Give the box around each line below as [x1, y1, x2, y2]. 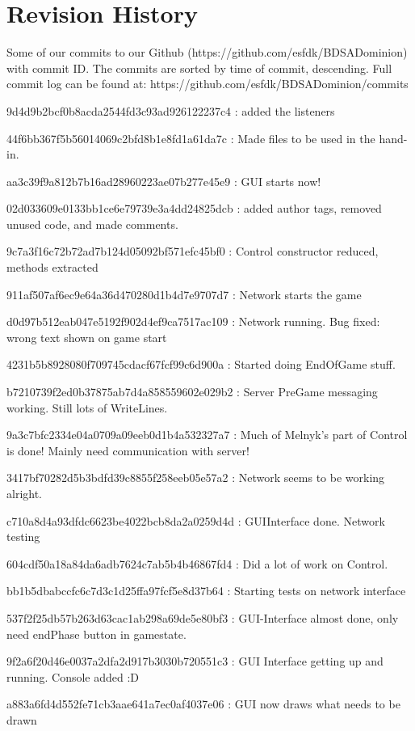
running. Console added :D [6, 668, 140, 685]
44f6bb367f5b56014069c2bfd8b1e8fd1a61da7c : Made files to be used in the [6, 129, 375, 146]
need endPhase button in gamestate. [6, 625, 187, 642]
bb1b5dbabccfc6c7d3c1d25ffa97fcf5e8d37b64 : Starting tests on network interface [6, 582, 406, 599]
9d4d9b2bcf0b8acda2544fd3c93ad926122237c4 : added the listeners [6, 102, 335, 119]
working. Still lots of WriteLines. [6, 399, 168, 416]
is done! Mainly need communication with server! [6, 442, 249, 458]
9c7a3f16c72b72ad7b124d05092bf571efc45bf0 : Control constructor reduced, [6, 243, 379, 260]
